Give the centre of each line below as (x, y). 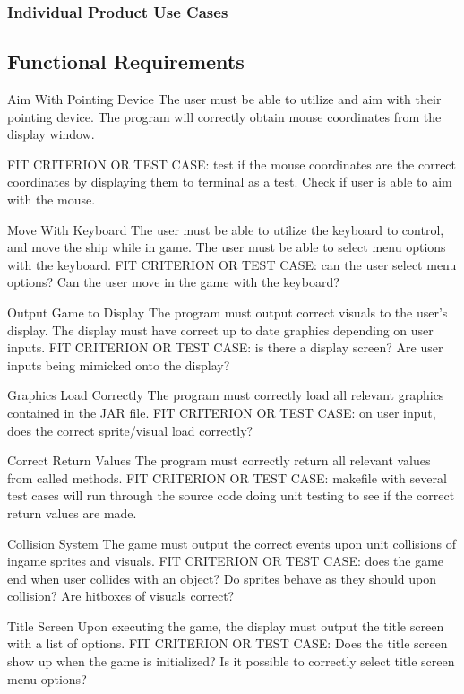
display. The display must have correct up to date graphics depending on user (220, 330)
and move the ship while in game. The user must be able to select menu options (227, 247)
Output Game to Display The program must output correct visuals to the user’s (228, 312)
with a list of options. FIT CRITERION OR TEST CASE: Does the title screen (228, 643)
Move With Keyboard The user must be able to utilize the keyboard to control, (226, 229)
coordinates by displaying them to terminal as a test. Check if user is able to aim (230, 182)
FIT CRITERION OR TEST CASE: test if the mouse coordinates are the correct (232, 164)
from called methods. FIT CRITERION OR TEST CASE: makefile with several (227, 477)
